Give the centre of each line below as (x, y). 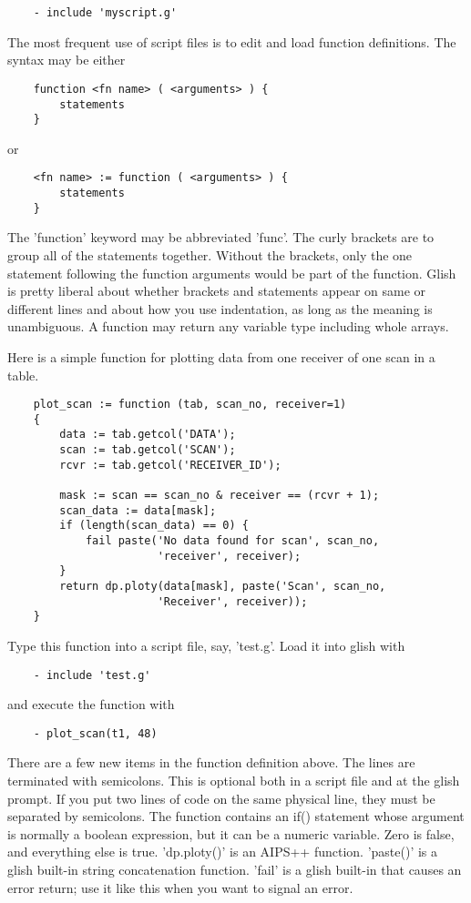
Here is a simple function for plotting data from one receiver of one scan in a (221, 356)
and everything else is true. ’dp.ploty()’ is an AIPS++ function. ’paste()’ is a (223, 852)
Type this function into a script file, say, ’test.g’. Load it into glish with (206, 645)
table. (23, 375)
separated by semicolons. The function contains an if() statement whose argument (236, 816)
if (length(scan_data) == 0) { (154, 526)
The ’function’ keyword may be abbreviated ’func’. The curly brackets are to (221, 237)
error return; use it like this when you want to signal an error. (180, 887)
